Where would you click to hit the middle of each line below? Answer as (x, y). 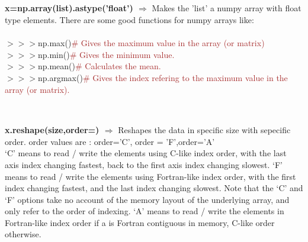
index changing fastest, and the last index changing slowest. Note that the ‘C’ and (154, 188)
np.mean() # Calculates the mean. (99, 66)
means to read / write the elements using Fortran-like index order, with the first (150, 176)
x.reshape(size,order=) (52, 130)
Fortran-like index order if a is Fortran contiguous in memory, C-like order (140, 222)
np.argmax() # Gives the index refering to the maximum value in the (163, 77)
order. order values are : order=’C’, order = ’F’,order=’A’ (110, 141)
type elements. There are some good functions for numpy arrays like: (129, 19)
